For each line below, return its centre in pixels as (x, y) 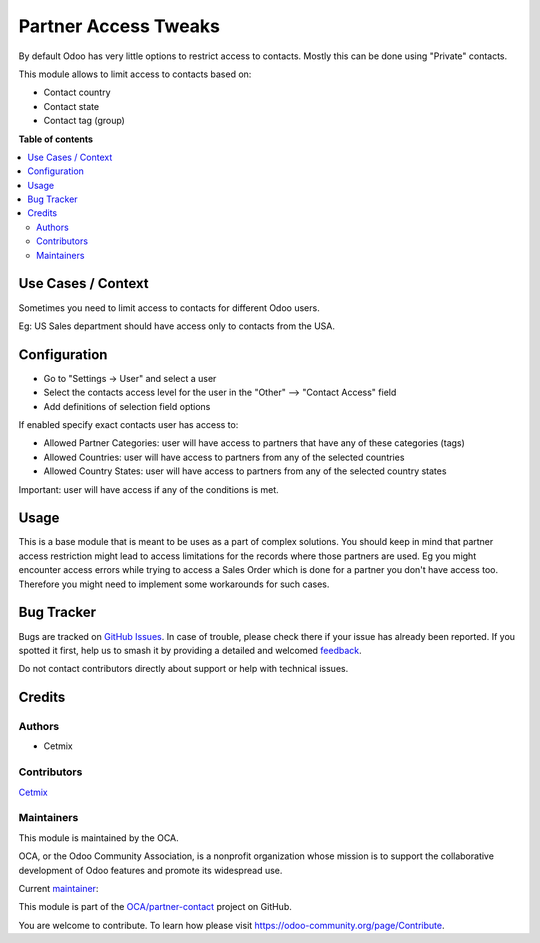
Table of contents (56, 139)
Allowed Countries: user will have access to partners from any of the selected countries (224, 457)
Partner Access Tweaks (119, 26)
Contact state (71, 106)
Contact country (77, 92)
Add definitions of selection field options (127, 406)
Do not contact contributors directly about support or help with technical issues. (183, 669)
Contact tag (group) (84, 121)
